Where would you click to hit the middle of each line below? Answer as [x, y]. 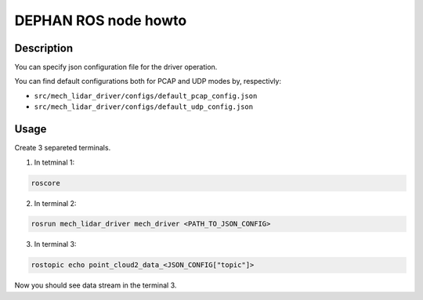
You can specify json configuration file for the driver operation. [116, 67]
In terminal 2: [55, 203]
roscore [45, 183]
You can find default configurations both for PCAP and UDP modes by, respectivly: [148, 81]
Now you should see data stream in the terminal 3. [96, 285]
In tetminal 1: [54, 162]
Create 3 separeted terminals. [63, 148]
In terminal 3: [55, 244]
